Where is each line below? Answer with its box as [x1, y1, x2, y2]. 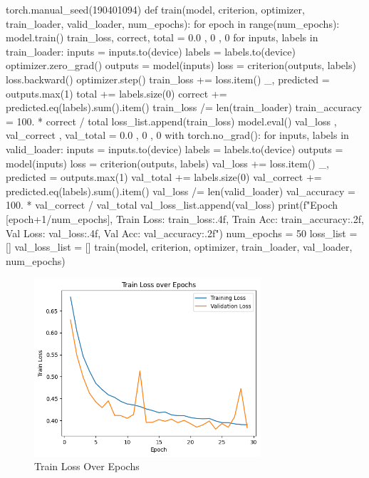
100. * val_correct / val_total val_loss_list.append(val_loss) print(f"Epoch [6, 197, 338, 212]
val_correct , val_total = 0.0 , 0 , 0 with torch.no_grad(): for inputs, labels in [6, 128, 349, 142]
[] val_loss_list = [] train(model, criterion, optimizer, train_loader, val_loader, [6, 239, 353, 254]
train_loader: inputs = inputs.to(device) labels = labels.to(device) [6, 43, 296, 58]
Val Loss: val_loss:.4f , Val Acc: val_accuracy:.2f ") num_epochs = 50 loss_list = [6, 225, 358, 240]
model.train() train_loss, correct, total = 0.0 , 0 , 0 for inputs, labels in [6, 30, 318, 45]
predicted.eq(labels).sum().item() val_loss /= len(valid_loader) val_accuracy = [6, 183, 355, 198]
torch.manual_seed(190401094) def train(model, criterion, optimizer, [6, 2, 305, 16]
